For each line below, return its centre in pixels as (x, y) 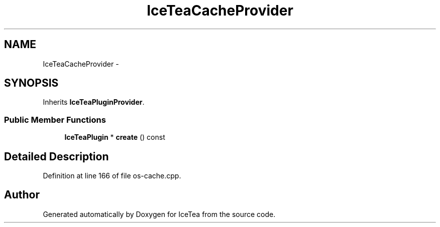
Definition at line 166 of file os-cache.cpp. (112, 176)
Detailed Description (57, 156)
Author (22, 195)
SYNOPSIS (31, 83)
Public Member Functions (55, 120)
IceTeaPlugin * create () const (115, 137)
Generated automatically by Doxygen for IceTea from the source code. (159, 214)
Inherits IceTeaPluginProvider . (94, 102)
